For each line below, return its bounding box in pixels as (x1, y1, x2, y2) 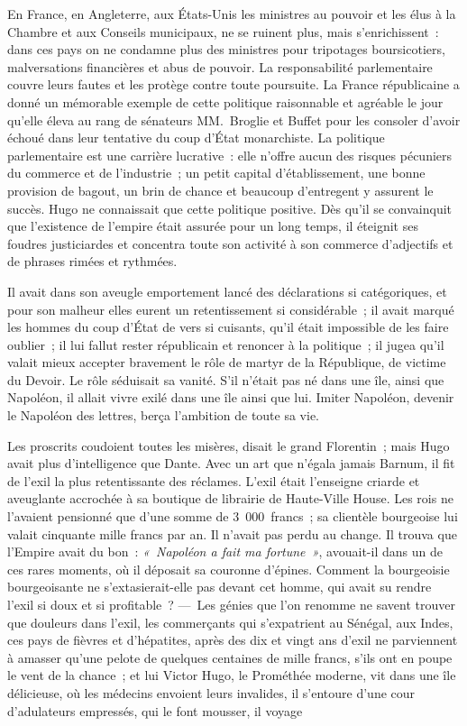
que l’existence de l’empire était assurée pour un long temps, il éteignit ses (7, 216, 418, 235)
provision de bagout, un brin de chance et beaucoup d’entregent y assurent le (7, 180, 434, 199)
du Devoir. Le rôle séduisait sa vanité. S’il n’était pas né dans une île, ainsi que (7, 370, 444, 389)
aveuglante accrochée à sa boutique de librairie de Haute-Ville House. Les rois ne (7, 489, 453, 508)
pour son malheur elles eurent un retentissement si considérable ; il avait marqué (7, 299, 454, 318)
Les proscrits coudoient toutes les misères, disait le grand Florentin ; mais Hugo (7, 436, 450, 455)
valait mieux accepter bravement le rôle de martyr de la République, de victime (7, 353, 446, 372)
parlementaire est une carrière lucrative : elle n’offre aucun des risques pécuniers (7, 145, 453, 164)
